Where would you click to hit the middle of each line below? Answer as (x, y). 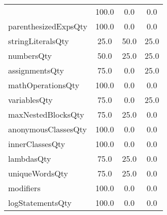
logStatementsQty (40, 203)
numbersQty (30, 56)
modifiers (24, 188)
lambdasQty (30, 158)
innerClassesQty (37, 144)
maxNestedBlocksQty (46, 114)
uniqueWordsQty (38, 173)
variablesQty (30, 100)
